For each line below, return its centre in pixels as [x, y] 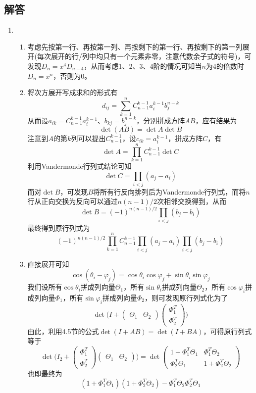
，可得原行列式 [228, 331]
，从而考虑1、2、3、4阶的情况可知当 [143, 66]
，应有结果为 [216, 120]
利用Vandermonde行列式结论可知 [79, 166]
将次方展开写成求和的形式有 [73, 92]
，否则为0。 [72, 75]
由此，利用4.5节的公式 [63, 331]
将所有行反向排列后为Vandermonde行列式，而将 [170, 191]
